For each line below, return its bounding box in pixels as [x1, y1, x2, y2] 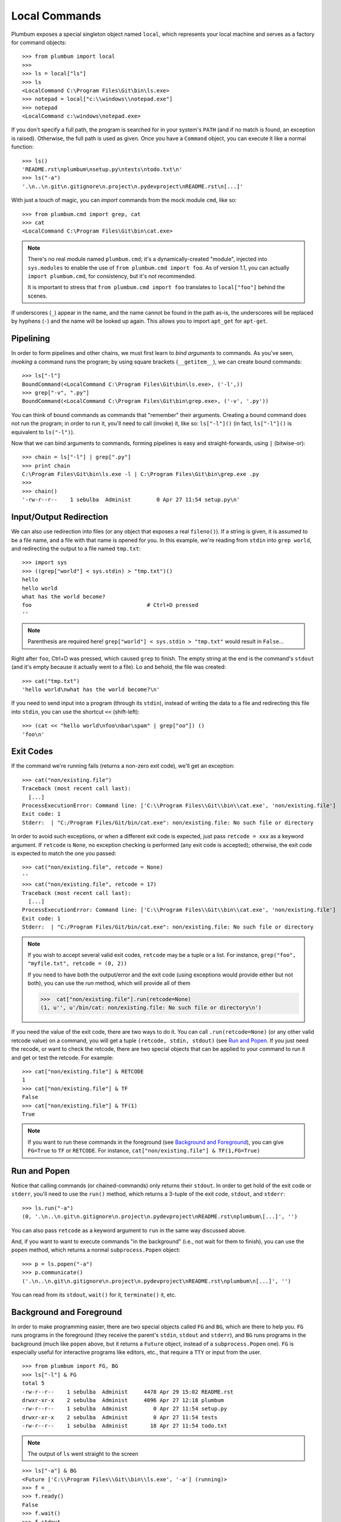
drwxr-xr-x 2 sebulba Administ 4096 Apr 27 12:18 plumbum [22, 1397, 224, 1403]
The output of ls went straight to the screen [27, 1450, 139, 1457]
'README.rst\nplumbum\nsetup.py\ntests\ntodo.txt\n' [22, 166, 182, 173]
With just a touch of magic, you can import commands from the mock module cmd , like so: [11, 197, 237, 204]
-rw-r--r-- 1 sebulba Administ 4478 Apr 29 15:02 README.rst [22, 1388, 234, 1395]
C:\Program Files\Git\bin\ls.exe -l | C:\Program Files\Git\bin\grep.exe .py [22, 471, 260, 478]
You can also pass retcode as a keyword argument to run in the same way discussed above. [11, 1227, 246, 1234]
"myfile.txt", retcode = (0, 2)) [27, 960, 128, 967]
